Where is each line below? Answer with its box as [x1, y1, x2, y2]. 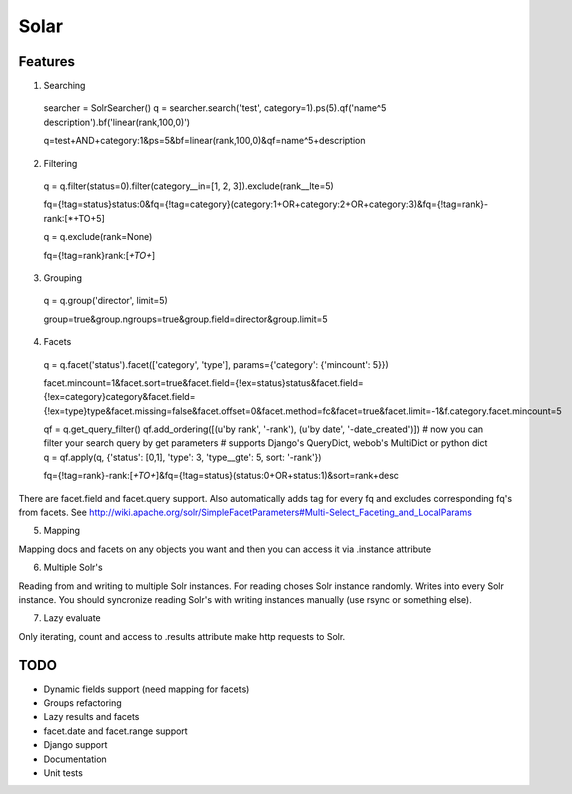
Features [18, 53, 75, 70]
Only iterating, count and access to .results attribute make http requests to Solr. [18, 630, 346, 642]
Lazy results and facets [43, 711, 140, 723]
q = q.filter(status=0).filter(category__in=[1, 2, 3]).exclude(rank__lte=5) [43, 180, 334, 192]
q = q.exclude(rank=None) [43, 231, 153, 243]
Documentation [43, 753, 107, 765]
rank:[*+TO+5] [43, 212, 105, 224]
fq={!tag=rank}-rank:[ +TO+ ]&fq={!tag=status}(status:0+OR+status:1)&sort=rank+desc [43, 470, 400, 482]
